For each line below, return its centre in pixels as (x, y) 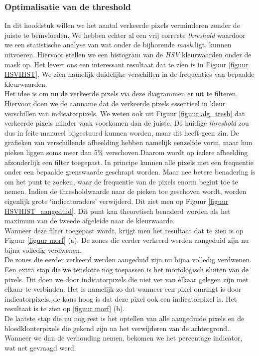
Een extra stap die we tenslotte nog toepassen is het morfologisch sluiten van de (127, 269)
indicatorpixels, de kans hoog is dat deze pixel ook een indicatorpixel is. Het (121, 298)
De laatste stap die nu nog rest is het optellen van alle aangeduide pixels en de (125, 318)
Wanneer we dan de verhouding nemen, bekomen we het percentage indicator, (124, 338)
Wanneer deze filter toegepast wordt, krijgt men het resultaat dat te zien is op (124, 230)
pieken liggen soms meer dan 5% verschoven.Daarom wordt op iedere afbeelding (126, 152)
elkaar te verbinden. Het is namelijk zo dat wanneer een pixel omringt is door (123, 289)
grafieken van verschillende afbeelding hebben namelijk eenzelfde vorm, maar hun (129, 142)
